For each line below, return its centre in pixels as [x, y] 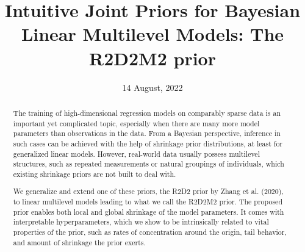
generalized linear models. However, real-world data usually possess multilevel [136, 153]
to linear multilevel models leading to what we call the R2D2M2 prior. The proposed [148, 202]
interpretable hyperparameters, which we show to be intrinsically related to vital [141, 222]
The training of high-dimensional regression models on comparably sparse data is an [147, 113]
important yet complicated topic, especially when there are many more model [136, 123]
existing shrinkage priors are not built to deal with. [95, 174]
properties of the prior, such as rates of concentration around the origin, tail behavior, [150, 232]
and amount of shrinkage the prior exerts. [79, 242]
